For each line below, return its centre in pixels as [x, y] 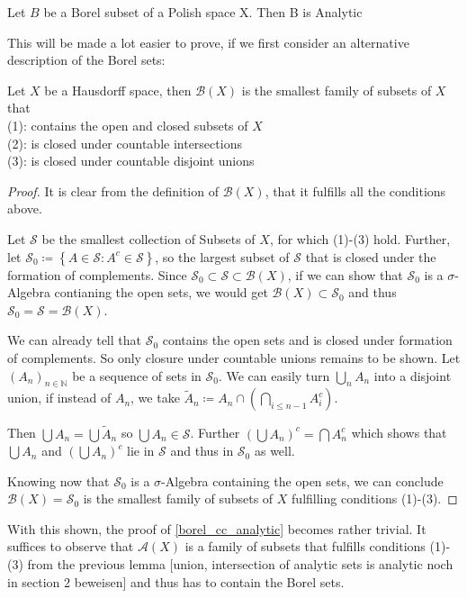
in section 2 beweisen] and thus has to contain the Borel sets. [176, 581]
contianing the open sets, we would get [161, 292]
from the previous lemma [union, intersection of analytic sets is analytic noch [240, 564]
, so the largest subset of [222, 256]
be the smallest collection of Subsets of [148, 238]
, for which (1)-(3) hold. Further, [360, 238]
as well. [274, 451]
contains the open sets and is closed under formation [307, 340]
